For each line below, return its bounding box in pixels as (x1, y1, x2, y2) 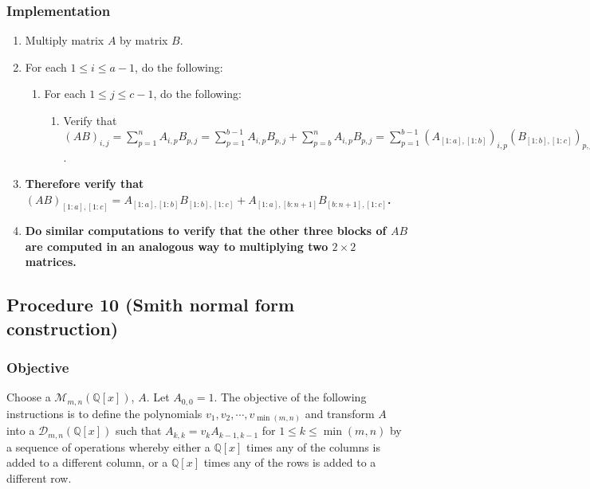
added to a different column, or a (6, 454, 168, 471)
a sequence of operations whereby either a (6, 438, 210, 455)
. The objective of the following (214, 389, 367, 405)
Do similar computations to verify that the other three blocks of (25, 221, 387, 238)
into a (6, 422, 35, 439)
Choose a (6, 389, 51, 405)
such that (116, 422, 162, 439)
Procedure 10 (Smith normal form (6, 292, 295, 317)
